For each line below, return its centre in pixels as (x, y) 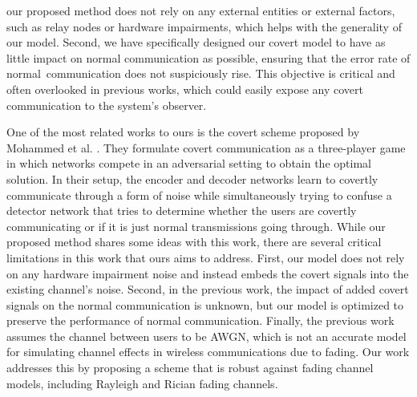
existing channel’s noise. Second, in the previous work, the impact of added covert (208, 289)
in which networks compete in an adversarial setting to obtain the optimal (189, 163)
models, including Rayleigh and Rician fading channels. (142, 383)
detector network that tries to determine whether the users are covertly (182, 211)
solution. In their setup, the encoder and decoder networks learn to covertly (192, 178)
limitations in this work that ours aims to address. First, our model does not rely (206, 257)
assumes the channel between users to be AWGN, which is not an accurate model (206, 336)
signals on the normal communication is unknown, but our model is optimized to (205, 304)
